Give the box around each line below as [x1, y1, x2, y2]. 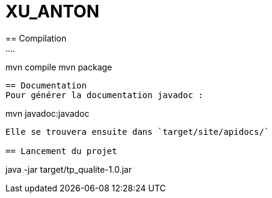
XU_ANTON [5, 1, 100, 22]
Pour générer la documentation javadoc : [5, 90, 203, 100]
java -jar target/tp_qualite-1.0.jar [5, 164, 132, 175]
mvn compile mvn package [5, 61, 113, 72]
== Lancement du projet [5, 146, 117, 156]
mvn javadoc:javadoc [5, 108, 90, 119]
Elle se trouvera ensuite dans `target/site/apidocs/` [5, 126, 270, 137]
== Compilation [5, 32, 67, 43]
